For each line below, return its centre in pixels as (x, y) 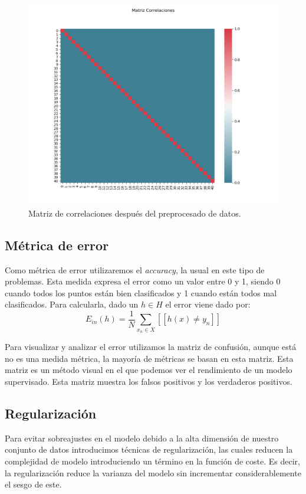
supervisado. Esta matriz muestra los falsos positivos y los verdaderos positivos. (149, 381)
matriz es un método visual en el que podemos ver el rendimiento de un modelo (149, 370)
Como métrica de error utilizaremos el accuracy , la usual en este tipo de (135, 269)
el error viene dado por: (208, 304)
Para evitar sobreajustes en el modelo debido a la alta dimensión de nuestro (142, 438)
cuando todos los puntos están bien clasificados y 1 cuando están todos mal (141, 292)
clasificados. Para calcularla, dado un (72, 304)
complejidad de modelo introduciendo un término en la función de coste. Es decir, (152, 461)
